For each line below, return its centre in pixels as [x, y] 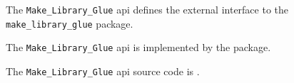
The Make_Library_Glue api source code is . [103, 71]
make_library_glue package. [70, 23]
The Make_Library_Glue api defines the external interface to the [147, 9]
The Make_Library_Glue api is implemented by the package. [138, 47]
